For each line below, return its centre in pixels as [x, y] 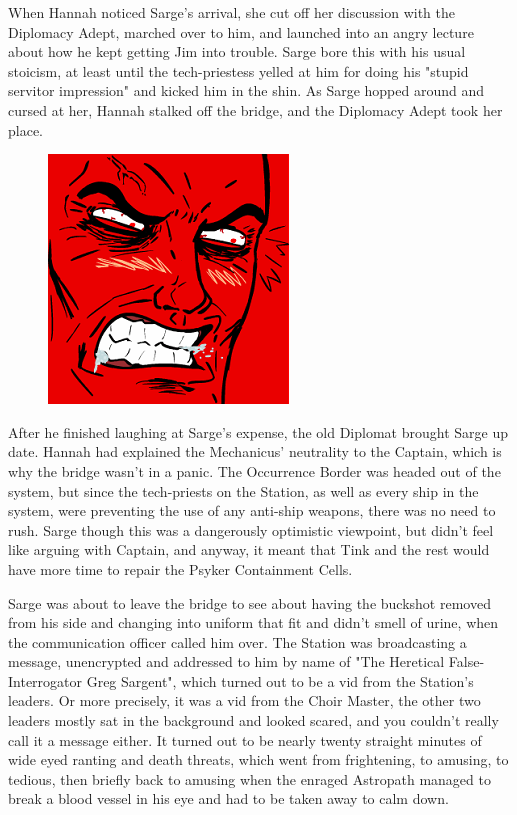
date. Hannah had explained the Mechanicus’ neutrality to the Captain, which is [255, 451]
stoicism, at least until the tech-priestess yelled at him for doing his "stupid [238, 70]
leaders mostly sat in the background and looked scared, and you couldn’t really [253, 720]
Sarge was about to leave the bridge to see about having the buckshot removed [249, 602]
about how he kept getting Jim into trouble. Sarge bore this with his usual [237, 51]
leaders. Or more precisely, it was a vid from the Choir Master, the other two [244, 700]
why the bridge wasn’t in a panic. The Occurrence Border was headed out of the [254, 470]
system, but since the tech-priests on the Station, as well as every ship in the [243, 490]
